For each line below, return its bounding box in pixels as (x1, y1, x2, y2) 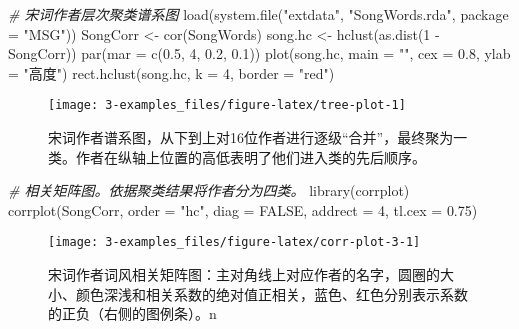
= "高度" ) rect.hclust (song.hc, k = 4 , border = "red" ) (8, 62, 335, 83)
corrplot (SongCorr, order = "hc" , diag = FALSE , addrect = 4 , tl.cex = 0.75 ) (8, 199, 478, 220)
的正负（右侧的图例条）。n (48, 303, 217, 324)
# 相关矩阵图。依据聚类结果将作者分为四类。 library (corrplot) (8, 180, 410, 201)
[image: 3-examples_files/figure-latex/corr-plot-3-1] (48, 235, 421, 250)
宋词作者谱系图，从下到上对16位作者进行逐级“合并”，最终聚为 (48, 127, 454, 148)
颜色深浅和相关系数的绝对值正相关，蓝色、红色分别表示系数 (75, 283, 468, 304)
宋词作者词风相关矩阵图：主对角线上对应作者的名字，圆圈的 (48, 264, 440, 285)
